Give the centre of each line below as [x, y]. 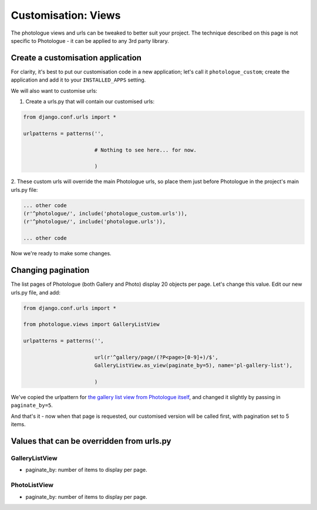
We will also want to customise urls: [54, 90]
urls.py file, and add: [36, 292]
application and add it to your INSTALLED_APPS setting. [78, 80]
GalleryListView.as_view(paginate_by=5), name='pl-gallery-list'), [193, 366]
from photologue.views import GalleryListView [91, 325]
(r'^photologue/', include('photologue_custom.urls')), [105, 214]
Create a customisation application [76, 58]
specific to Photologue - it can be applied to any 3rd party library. [90, 40]
